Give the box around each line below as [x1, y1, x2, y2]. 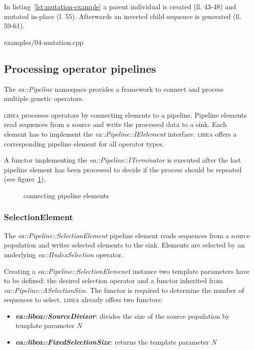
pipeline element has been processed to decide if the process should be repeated [4, 164, 242, 174]
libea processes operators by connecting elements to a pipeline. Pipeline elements [4, 109, 247, 120]
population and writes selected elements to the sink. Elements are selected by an [4, 240, 245, 250]
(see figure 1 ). [4, 174, 46, 184]
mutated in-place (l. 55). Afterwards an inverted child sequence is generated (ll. [4, 11, 242, 21]
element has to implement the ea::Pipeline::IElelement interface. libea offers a [4, 128, 237, 139]
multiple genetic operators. [4, 93, 84, 103]
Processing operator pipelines [4, 61, 156, 76]
